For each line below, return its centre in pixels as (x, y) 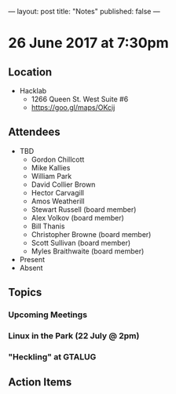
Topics (25, 292)
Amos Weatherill (58, 201)
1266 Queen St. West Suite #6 (80, 99)
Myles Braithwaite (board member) (88, 251)
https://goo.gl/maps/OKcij (73, 108)
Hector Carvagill (58, 192)
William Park (51, 176)
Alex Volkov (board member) (77, 217)
